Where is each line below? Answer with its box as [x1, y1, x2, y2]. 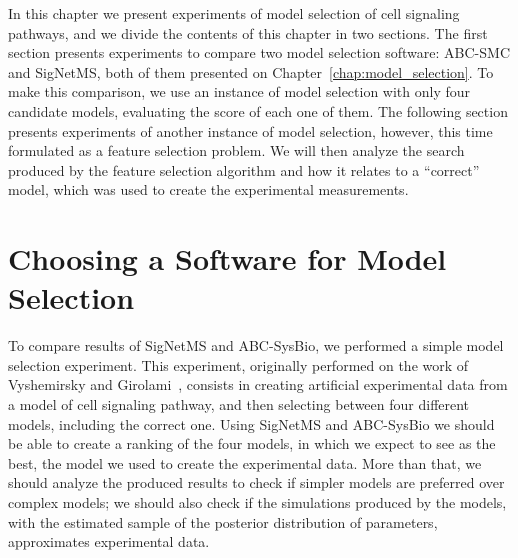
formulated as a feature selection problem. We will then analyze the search [8, 140, 465, 161]
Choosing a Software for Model [8, 238, 447, 279]
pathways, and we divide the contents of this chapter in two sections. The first [8, 22, 488, 43]
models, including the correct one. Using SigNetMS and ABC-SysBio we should [8, 413, 495, 434]
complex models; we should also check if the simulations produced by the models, [8, 492, 507, 512]
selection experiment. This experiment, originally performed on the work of [8, 354, 469, 375]
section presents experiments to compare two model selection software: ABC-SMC [8, 42, 510, 63]
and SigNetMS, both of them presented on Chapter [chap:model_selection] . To [8, 61, 494, 82]
